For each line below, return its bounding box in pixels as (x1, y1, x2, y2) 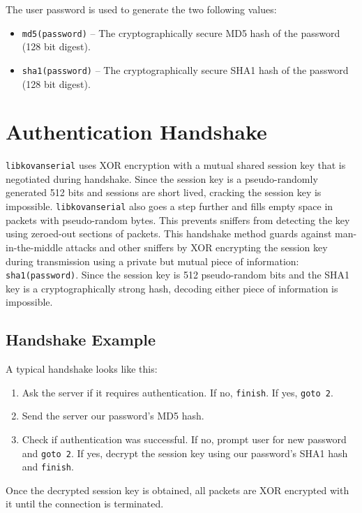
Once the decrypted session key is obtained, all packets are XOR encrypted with (6, 482, 349, 497)
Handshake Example (6, 329, 156, 350)
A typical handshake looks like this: (6, 362, 158, 376)
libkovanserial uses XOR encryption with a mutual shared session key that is (6, 158, 346, 172)
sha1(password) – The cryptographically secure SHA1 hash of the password (22, 62, 349, 77)
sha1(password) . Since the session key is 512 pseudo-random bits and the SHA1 (6, 267, 350, 282)
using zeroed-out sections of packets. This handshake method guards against (6, 226, 332, 241)
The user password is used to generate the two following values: (6, 2, 277, 16)
